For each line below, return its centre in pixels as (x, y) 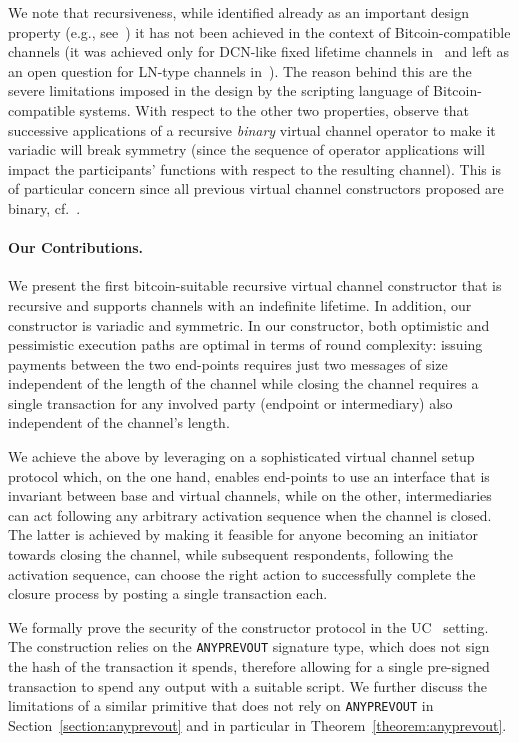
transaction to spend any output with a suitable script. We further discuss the (248, 685)
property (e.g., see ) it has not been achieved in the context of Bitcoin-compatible (259, 31)
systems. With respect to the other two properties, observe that (274, 109)
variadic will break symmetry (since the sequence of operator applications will (246, 149)
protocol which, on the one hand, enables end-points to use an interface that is (249, 475)
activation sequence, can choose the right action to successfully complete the (242, 573)
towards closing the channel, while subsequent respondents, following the (231, 554)
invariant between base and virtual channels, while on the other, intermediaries (250, 495)
